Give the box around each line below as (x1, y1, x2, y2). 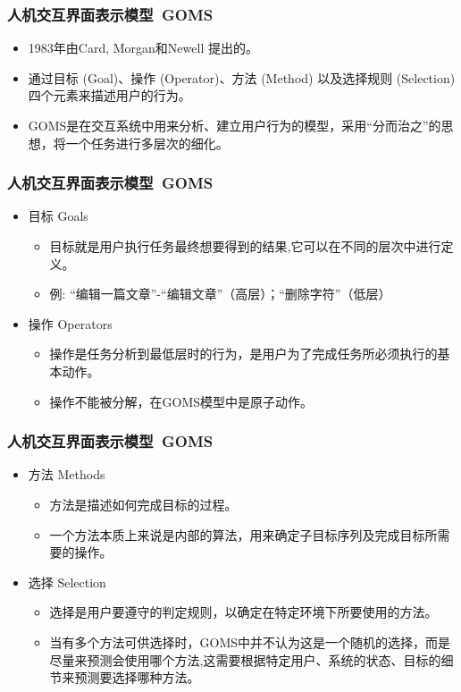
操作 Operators (28, 314, 113, 333)
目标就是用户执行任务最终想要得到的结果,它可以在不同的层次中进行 (49, 237, 441, 255)
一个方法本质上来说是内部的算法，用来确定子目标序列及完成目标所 (49, 525, 438, 544)
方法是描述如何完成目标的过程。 (49, 494, 238, 513)
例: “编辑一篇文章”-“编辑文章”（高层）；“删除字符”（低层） (49, 284, 391, 303)
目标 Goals (28, 207, 88, 225)
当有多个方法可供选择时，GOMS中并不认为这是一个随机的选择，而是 (49, 632, 451, 651)
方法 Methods (28, 465, 105, 484)
